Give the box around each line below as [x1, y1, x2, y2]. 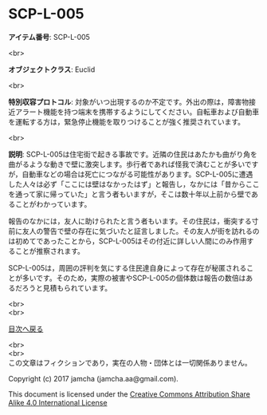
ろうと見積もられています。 [22, 283, 112, 292]
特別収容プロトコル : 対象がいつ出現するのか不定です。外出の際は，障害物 [8, 97, 249, 106]
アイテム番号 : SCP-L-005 [8, 32, 90, 41]
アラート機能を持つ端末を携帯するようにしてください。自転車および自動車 [14, 107, 260, 117]
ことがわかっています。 [14, 199, 92, 208]
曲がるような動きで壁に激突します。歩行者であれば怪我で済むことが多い [8, 159, 245, 168]
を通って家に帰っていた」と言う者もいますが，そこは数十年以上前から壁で [8, 189, 252, 199]
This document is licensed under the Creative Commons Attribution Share [8, 389, 251, 399]
